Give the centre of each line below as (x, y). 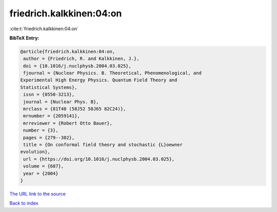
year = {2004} (41, 173)
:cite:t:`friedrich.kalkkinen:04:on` (44, 29)
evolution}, (35, 152)
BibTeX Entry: (24, 38)
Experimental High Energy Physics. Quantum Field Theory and (99, 80)
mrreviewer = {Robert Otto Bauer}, (68, 123)
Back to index (24, 203)
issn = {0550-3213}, (49, 94)
